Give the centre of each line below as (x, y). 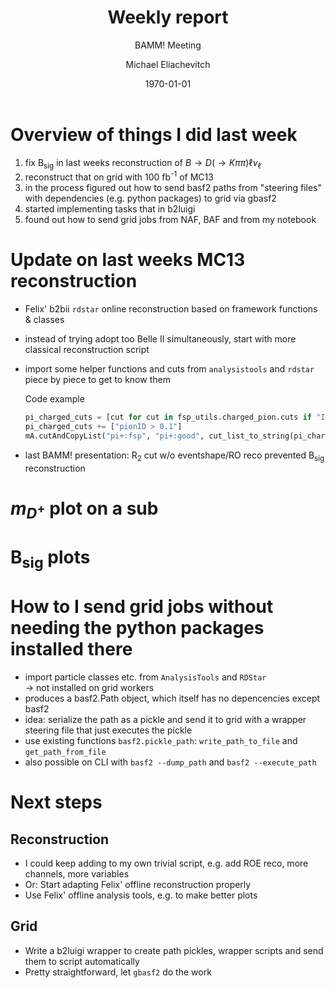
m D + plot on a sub (84, 510)
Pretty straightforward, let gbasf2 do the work (118, 972)
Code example (54, 399)
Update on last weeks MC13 (128, 260)
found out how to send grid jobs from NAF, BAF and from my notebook (170, 220)
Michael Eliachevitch (168, 64)
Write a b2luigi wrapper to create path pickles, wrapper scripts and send (174, 950)
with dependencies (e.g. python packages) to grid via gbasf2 (150, 198)
